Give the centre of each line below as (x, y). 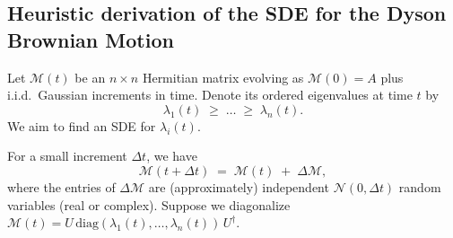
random (420, 186)
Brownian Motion (91, 39)
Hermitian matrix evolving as (223, 77)
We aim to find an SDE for (82, 125)
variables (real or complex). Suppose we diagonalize (149, 204)
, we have (172, 156)
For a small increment (67, 156)
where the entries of (61, 186)
